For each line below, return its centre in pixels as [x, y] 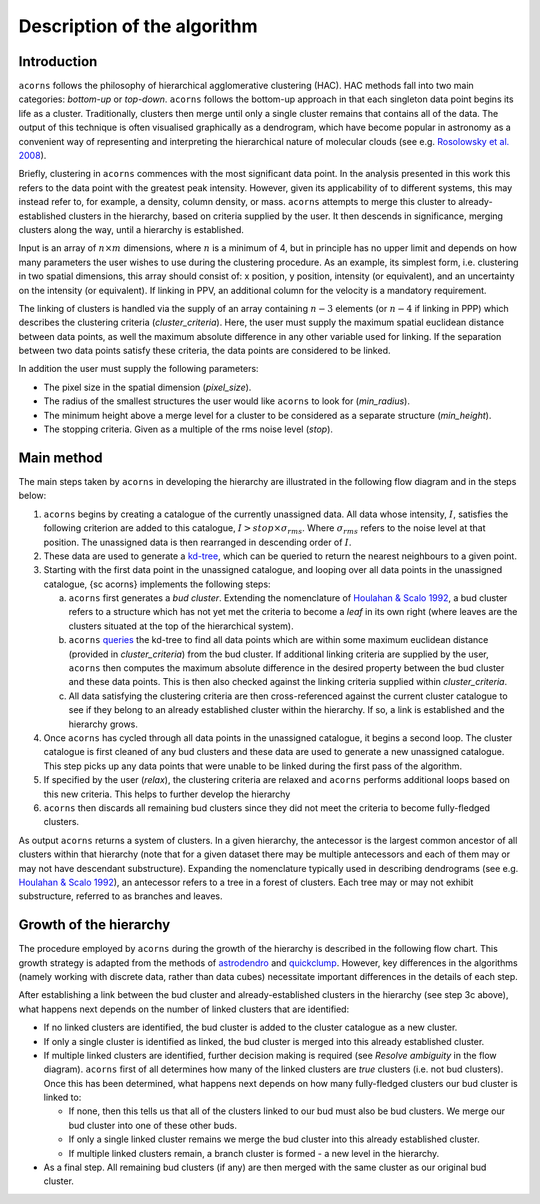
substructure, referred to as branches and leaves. [120, 896]
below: [32, 496]
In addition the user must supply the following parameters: [138, 369]
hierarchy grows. [103, 724]
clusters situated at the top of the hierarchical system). [181, 626]
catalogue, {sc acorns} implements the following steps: [157, 584]
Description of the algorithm [138, 26]
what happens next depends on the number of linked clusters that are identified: [184, 1009]
